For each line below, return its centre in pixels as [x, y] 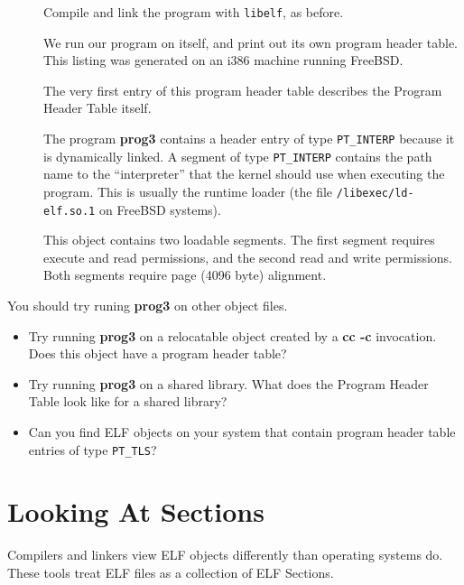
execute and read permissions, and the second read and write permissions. [248, 257]
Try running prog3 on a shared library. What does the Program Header [228, 383]
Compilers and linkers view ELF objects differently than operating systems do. [225, 555]
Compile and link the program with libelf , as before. [194, 12]
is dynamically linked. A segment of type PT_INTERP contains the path [238, 156]
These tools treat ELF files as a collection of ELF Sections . [171, 572]
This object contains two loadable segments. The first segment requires [239, 240]
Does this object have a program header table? [158, 353]
